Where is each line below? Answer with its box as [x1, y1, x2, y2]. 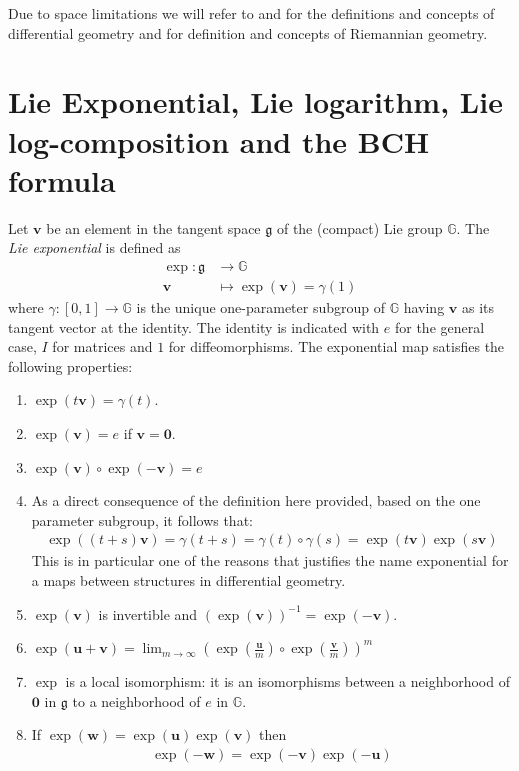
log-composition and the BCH [8, 120, 430, 161]
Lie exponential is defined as [8, 237, 181, 258]
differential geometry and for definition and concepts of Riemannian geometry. [8, 22, 488, 43]
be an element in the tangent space [46, 217, 261, 238]
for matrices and [52, 336, 153, 357]
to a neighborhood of [72, 690, 201, 711]
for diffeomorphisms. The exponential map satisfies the [168, 336, 505, 357]
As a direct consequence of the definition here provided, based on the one [31, 490, 481, 511]
